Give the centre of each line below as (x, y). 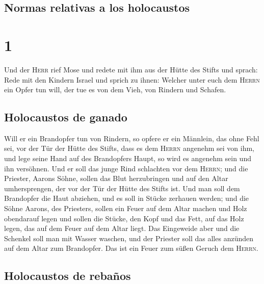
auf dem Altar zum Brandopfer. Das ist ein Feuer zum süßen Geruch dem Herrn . (131, 248)
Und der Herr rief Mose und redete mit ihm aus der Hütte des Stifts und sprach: (131, 69)
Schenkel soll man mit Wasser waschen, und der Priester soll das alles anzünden (129, 238)
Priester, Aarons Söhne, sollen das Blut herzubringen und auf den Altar (116, 178)
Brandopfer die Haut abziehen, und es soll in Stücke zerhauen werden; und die (127, 198)
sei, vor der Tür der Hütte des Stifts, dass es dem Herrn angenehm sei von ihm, (129, 148)
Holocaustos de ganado (66, 117)
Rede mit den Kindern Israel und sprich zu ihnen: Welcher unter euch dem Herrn (132, 79)
